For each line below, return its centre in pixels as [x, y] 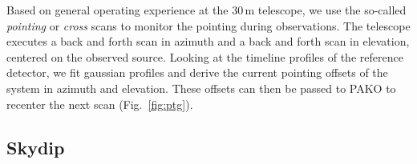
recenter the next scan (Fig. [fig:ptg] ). [100, 104]
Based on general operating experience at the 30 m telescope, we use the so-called [206, 10]
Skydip [36, 147]
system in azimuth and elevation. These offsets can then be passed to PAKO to [201, 88]
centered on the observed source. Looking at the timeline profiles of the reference [205, 56]
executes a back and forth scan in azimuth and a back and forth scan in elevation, [208, 41]
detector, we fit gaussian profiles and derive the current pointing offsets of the [197, 72]
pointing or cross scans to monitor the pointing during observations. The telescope [208, 25]
